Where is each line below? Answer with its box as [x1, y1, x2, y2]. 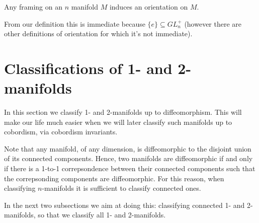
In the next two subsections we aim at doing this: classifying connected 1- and [4, 199, 245, 210]
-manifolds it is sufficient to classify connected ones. [42, 183, 201, 193]
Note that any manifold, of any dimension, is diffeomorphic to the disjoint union [4, 143, 251, 154]
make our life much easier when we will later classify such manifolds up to [4, 116, 232, 127]
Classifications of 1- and [4, 57, 172, 78]
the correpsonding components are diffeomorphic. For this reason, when [4, 173, 224, 183]
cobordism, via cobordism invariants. [4, 126, 118, 137]
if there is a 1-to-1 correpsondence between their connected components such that [4, 163, 255, 174]
